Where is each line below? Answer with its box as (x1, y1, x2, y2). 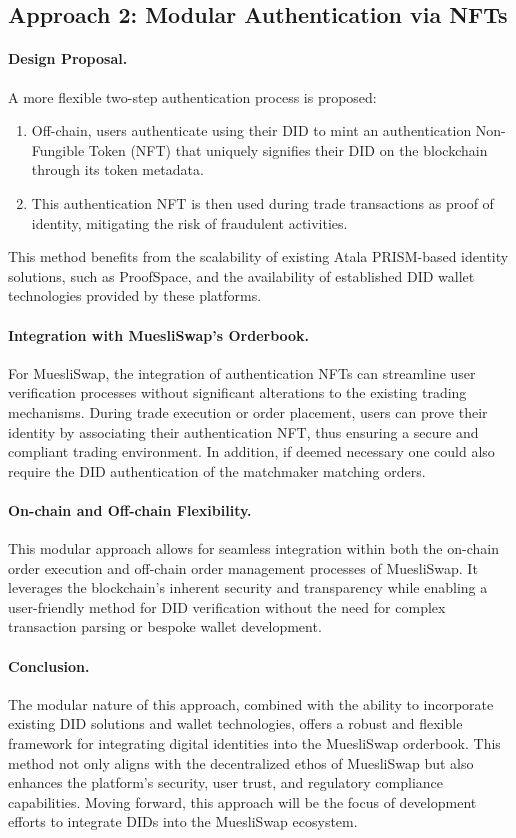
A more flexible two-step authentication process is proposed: (8, 86, 377, 107)
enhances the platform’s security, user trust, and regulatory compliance (8, 772, 444, 793)
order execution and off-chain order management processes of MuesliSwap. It (8, 557, 478, 578)
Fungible (31, 139, 85, 160)
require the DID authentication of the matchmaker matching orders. (8, 460, 426, 481)
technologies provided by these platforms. (8, 285, 262, 306)
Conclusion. (8, 655, 90, 676)
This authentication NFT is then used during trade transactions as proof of (31, 192, 494, 213)
